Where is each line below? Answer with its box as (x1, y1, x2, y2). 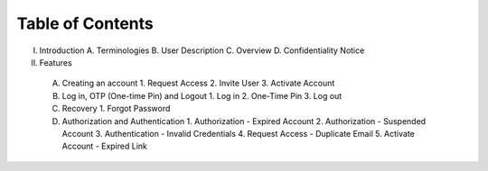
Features (39, 57, 72, 67)
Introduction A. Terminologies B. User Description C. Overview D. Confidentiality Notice (39, 45, 365, 56)
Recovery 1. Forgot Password (61, 103, 171, 114)
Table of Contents (16, 13, 154, 33)
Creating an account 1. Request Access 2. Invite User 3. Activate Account (61, 77, 335, 89)
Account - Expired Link (61, 140, 148, 152)
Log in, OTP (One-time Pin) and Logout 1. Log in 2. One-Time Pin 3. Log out (61, 90, 343, 101)
